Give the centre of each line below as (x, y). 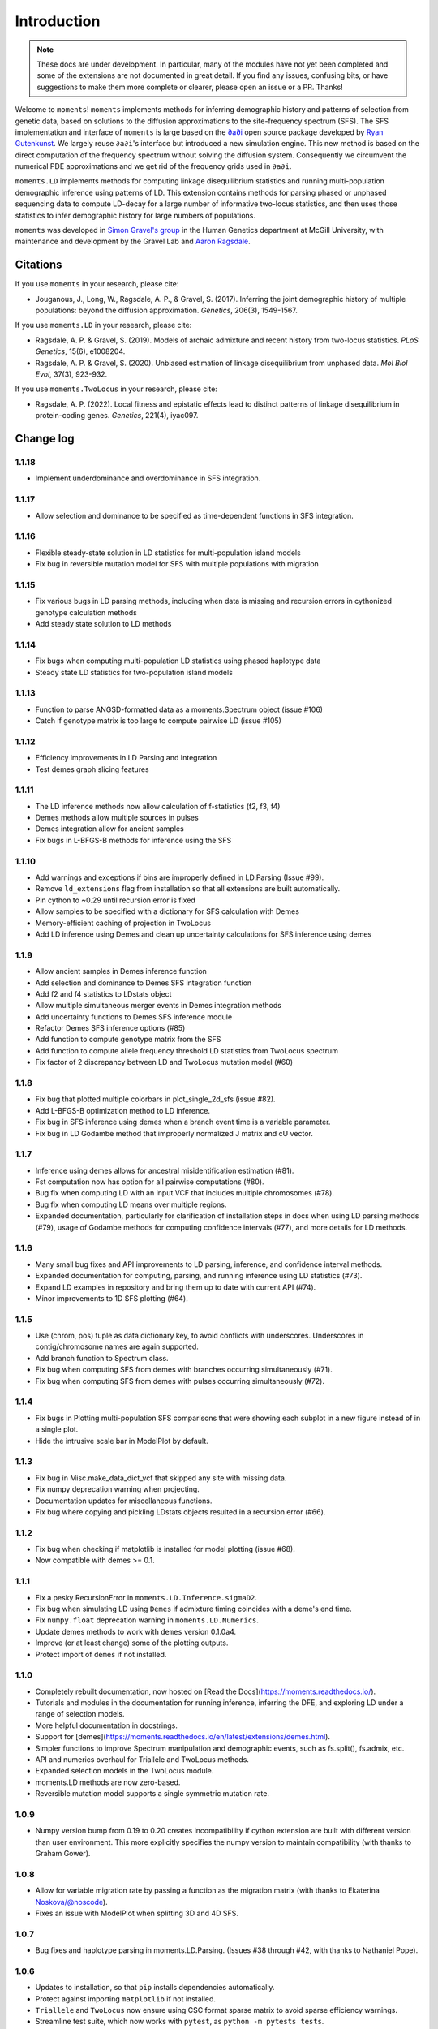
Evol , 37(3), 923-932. (71, 374)
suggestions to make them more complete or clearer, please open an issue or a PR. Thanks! (190, 87)
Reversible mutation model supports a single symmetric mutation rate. (152, 1794)
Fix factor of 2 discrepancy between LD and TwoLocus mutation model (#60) (164, 1062)
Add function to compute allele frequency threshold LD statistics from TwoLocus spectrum (187, 1050)
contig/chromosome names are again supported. (117, 1346)
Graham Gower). (63, 1854)
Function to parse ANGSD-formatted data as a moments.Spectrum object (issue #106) (179, 709)
